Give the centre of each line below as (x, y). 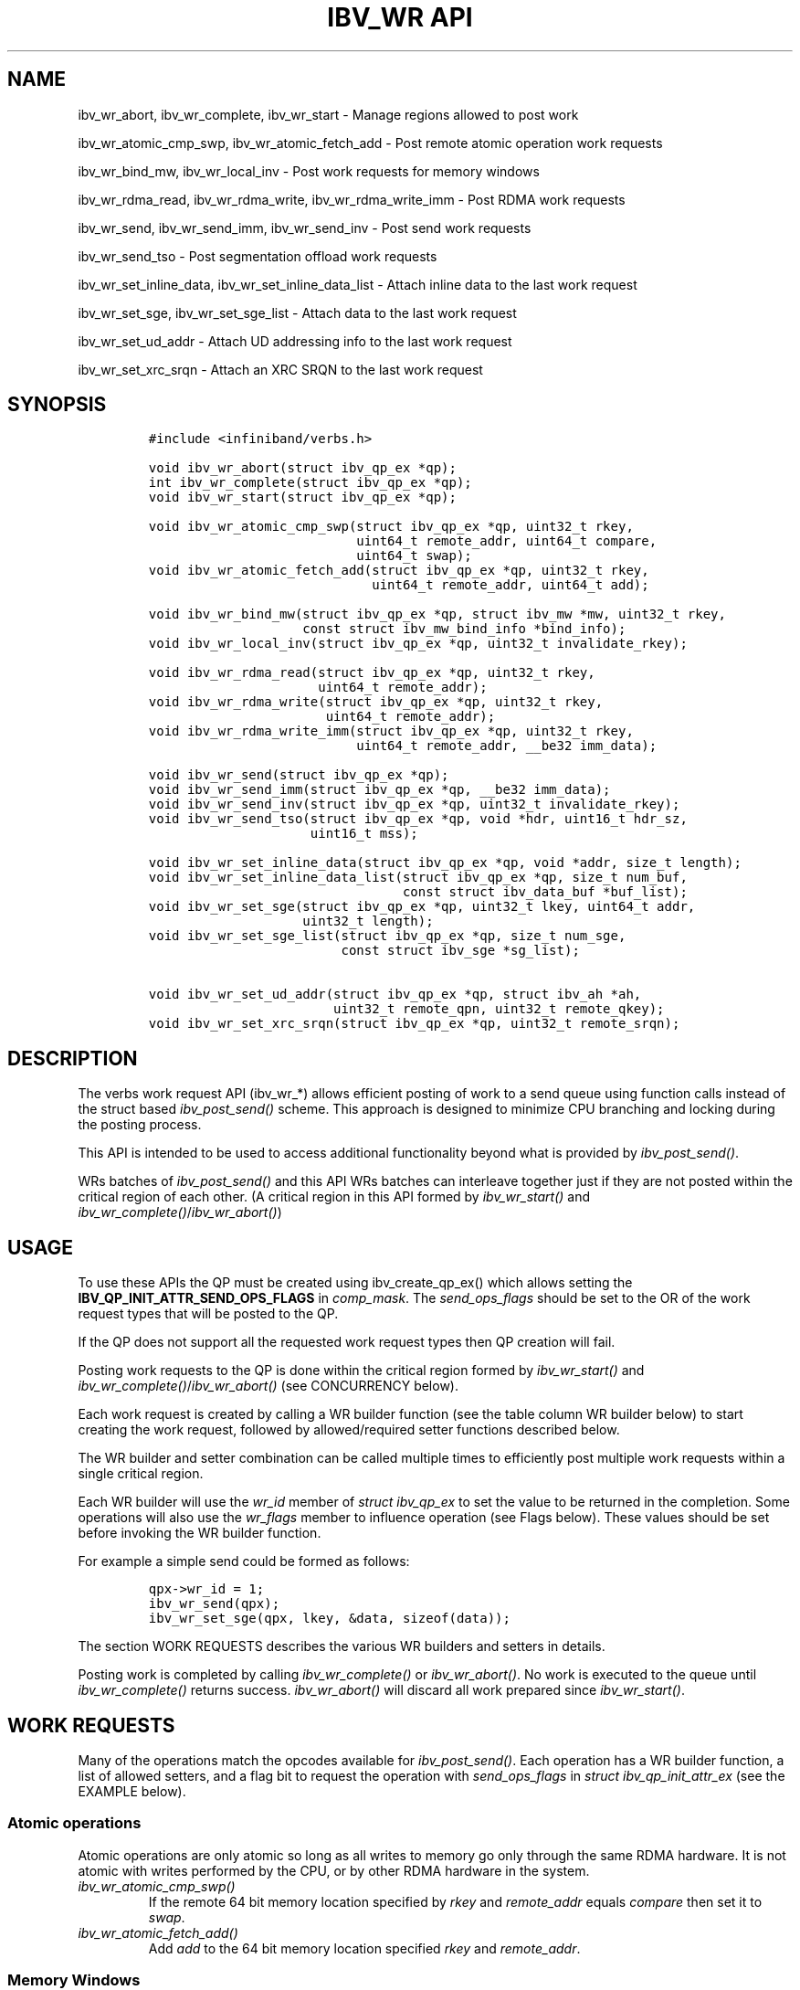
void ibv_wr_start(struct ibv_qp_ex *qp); (302, 497)
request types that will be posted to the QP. (208, 1314)
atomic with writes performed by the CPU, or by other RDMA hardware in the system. (334, 1870)
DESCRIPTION (73, 1058)
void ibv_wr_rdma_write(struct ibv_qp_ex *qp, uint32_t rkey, (376, 702)
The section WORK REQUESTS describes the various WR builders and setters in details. (342, 1646)
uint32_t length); (368, 921)
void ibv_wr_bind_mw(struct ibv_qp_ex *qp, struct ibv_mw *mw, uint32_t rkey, (437, 614)
